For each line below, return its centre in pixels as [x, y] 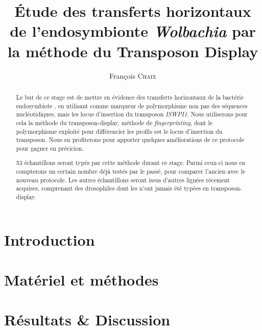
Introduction [50, 239]
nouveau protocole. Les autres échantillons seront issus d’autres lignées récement [123, 180]
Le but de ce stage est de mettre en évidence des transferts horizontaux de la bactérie [130, 97]
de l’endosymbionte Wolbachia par [133, 31]
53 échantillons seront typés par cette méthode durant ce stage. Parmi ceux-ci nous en [131, 163]
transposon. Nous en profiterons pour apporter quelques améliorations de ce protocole [130, 140]
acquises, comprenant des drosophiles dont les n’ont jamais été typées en [112, 188]
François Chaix [133, 75]
